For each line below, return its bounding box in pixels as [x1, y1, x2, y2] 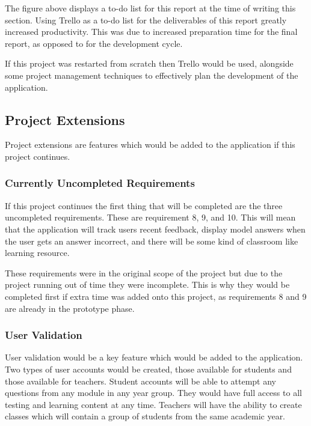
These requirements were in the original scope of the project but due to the [5, 266, 283, 279]
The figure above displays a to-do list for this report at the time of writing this [5, 2, 296, 14]
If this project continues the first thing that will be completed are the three [5, 199, 283, 211]
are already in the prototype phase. [5, 302, 135, 314]
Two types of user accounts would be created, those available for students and [5, 362, 292, 375]
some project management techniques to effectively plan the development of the [5, 68, 298, 81]
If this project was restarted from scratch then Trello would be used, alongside [5, 57, 294, 70]
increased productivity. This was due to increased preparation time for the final [5, 25, 298, 38]
